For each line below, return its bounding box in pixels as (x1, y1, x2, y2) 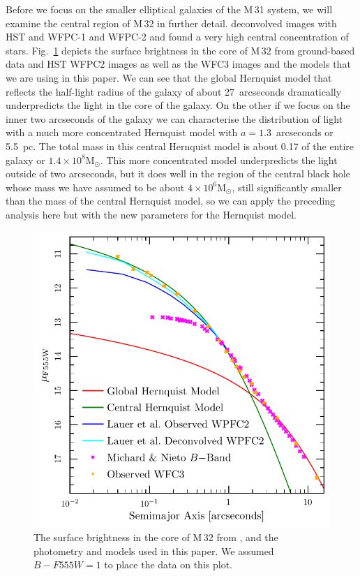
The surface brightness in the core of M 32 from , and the (33, 530, 278, 545)
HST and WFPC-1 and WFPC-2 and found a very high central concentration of (6, 29, 349, 44)
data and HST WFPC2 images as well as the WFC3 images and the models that (6, 57, 351, 71)
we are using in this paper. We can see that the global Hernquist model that (6, 70, 332, 84)
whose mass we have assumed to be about (6, 179, 185, 194)
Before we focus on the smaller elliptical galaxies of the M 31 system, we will (6, 2, 333, 16)
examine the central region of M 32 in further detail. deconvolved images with (6, 15, 337, 30)
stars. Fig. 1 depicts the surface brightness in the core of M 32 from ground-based (6, 43, 355, 57)
